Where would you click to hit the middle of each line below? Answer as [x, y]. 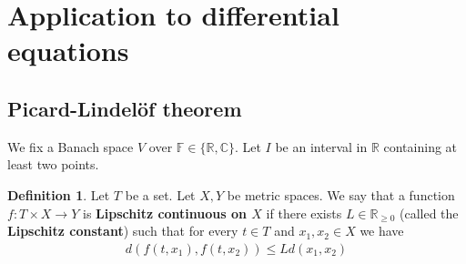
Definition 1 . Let [59, 194]
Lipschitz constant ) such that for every [123, 231]
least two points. [53, 164]
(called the [429, 213]
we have [382, 231]
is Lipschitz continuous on [164, 213]
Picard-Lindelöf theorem [125, 108]
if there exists [304, 213]
